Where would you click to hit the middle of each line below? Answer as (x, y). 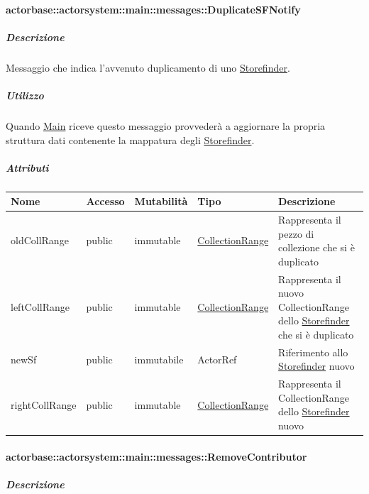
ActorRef (217, 359)
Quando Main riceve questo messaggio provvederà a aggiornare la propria (166, 125)
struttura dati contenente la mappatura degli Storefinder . (130, 139)
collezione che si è (316, 247)
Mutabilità (161, 201)
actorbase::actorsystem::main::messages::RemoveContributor (156, 456)
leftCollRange (40, 306)
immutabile (159, 359)
